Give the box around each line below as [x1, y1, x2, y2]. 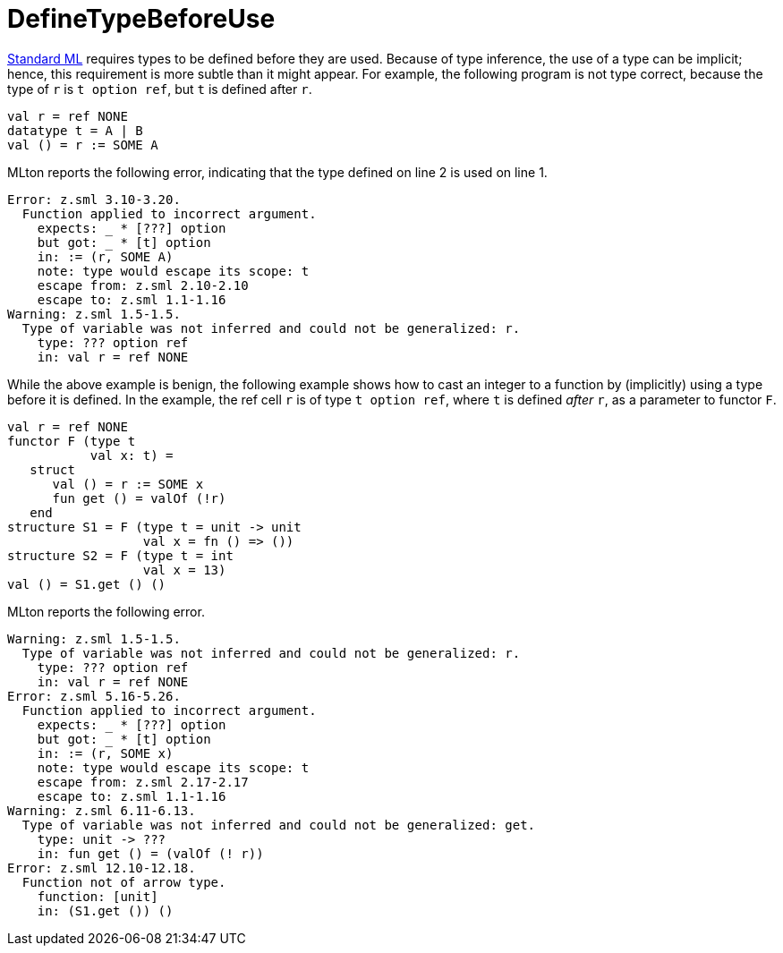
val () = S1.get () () [7, 576, 166, 591]
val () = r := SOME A [7, 137, 158, 152]
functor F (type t [7, 433, 136, 448]
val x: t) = [89, 447, 174, 463]
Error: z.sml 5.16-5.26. [7, 688, 181, 703]
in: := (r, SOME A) [37, 249, 174, 264]
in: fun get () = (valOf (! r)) [37, 846, 264, 861]
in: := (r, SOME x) [37, 745, 174, 761]
